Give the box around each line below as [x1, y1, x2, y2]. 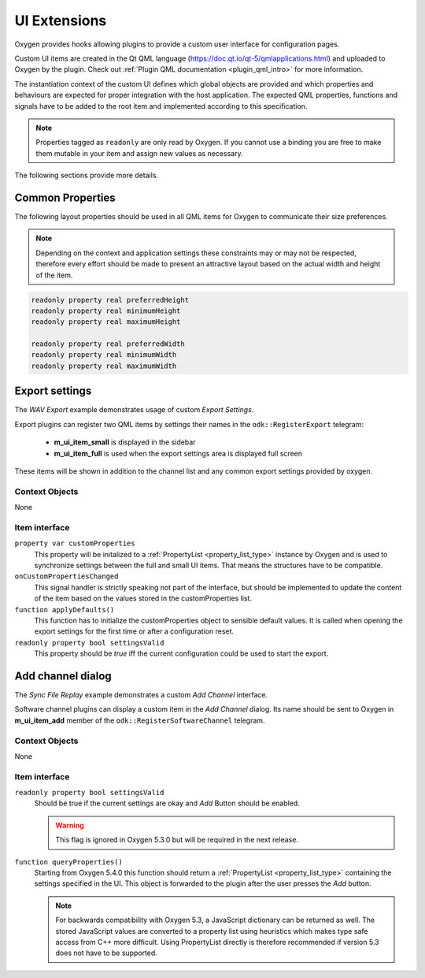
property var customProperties [14, 539, 135, 548]
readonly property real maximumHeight [31, 318, 181, 326]
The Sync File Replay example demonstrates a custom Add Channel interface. [14, 690, 268, 700]
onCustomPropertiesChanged [14, 572, 119, 581]
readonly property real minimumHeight [31, 306, 181, 315]
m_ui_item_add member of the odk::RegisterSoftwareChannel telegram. [14, 716, 265, 725]
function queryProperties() [14, 857, 124, 866]
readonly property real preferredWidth [31, 340, 185, 348]
